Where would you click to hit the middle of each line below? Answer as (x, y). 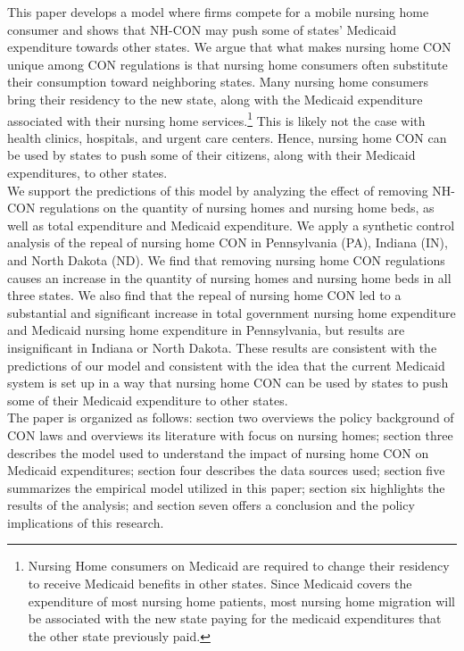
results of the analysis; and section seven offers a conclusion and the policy (211, 505)
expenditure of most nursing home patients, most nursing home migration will (241, 601)
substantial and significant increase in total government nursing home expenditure (232, 312)
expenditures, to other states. (87, 172)
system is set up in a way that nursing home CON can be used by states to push (228, 383)
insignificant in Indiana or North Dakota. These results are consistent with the (222, 347)
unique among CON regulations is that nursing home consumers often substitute (228, 64)
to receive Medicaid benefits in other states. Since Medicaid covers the (220, 584)
